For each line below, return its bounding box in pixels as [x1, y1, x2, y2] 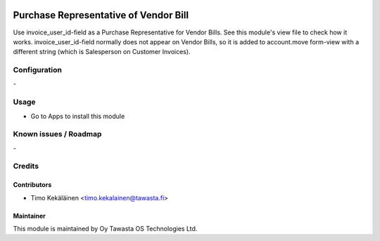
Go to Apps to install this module [30, 112, 125, 120]
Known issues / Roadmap [13, 129, 102, 139]
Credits [13, 162, 39, 171]
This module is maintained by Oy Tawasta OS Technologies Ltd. [13, 225, 198, 233]
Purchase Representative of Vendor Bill [13, 9, 189, 21]
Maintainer [13, 211, 46, 220]
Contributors [13, 181, 52, 189]
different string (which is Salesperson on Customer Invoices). [13, 48, 191, 56]
